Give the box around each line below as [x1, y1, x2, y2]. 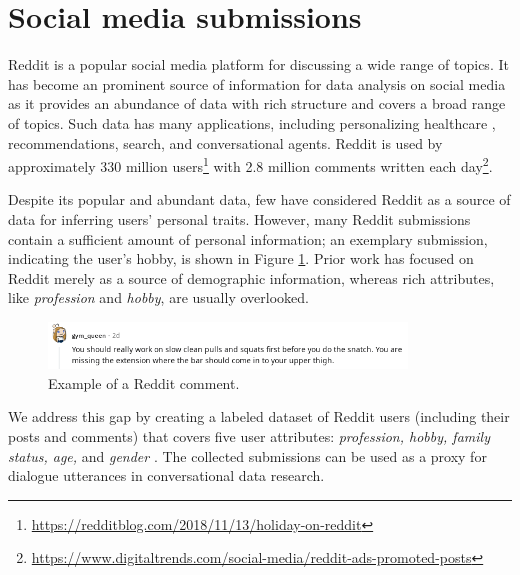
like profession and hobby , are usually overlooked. [8, 287, 309, 308]
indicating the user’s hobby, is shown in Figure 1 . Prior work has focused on [8, 248, 474, 269]
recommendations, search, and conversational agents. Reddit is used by [8, 132, 443, 153]
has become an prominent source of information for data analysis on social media [8, 73, 506, 94]
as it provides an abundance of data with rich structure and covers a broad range [8, 93, 506, 114]
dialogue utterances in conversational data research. [8, 465, 325, 486]
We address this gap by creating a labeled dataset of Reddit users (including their [8, 406, 510, 427]
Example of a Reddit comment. [48, 372, 240, 393]
